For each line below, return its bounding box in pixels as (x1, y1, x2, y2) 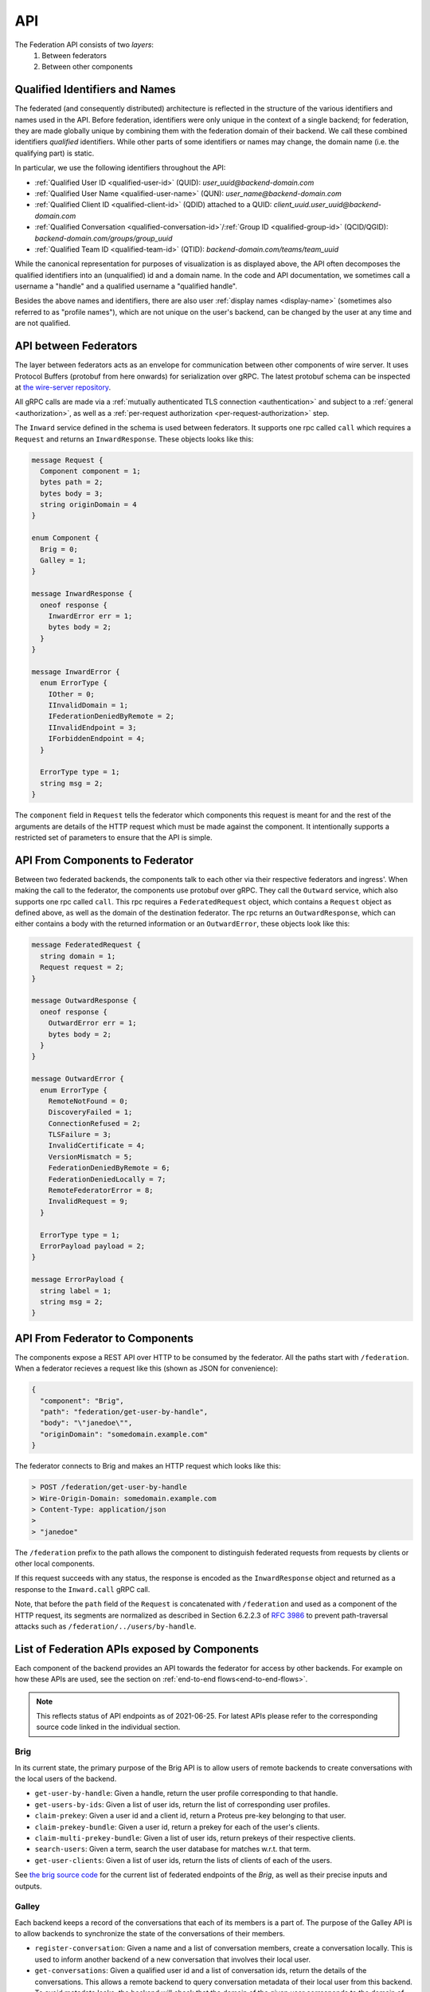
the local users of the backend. (14, 1774, 117, 1784)
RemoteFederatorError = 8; (48, 1186, 154, 1195)
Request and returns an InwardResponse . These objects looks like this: (14, 434, 254, 444)
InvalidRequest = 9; (48, 1197, 129, 1206)
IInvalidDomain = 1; (48, 701, 129, 710)
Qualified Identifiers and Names (14, 83, 177, 96)
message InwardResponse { (31, 590, 133, 598)
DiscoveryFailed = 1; (48, 1108, 133, 1117)
